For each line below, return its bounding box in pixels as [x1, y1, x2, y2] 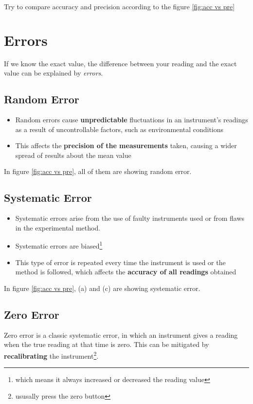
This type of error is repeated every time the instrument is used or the [15, 257, 226, 267]
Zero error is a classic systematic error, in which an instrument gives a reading [4, 329, 238, 340]
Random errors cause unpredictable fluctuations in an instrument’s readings [15, 115, 248, 125]
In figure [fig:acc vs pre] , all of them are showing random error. [4, 166, 192, 176]
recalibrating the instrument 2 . [4, 349, 99, 361]
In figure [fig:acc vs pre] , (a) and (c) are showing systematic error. [4, 283, 200, 293]
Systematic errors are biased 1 [15, 239, 103, 251]
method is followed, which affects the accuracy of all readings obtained [15, 267, 236, 277]
